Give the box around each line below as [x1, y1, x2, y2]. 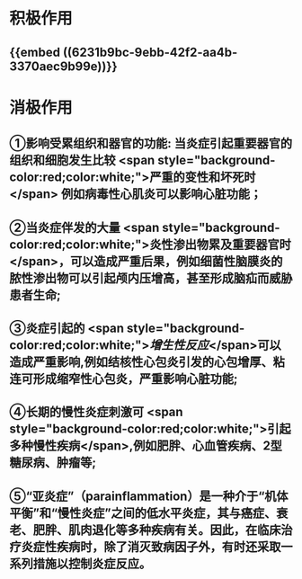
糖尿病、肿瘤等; [9, 455, 97, 470]
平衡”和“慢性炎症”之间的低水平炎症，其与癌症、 [9, 505, 277, 521]
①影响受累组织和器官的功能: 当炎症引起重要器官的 [9, 136, 293, 151]
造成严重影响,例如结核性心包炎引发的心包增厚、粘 [9, 354, 286, 370]
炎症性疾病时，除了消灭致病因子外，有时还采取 [21, 539, 281, 554]
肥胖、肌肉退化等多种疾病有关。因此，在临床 [32, 522, 281, 538]
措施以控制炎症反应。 [32, 556, 151, 571]
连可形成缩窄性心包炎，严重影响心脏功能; [9, 370, 238, 387]
